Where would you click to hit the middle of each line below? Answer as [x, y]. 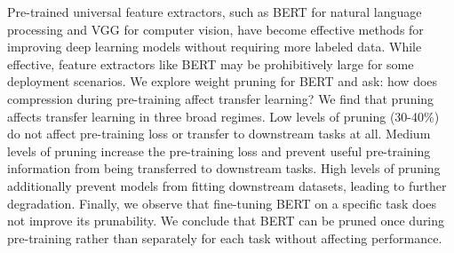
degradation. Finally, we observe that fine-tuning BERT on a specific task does [222, 203]
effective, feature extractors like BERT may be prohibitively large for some [211, 63]
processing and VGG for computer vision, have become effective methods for [215, 29]
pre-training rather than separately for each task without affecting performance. [225, 237]
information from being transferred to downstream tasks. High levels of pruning [224, 168]
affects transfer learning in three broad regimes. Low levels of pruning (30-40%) [223, 116]
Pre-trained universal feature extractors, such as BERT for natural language [215, 12]
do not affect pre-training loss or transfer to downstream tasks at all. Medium [219, 134]
